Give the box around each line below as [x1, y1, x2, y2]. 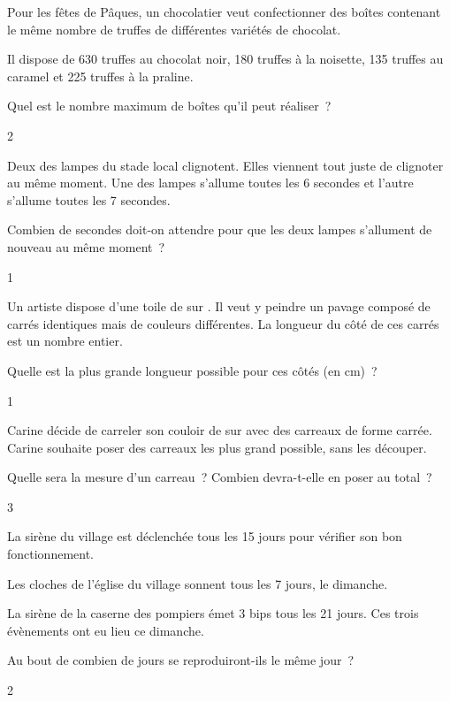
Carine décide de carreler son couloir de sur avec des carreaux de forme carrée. [7, 421, 432, 439]
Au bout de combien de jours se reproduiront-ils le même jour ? [7, 651, 355, 669]
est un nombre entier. [7, 332, 123, 350]
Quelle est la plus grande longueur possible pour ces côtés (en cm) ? [7, 361, 378, 379]
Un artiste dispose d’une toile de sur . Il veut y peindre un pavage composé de [7, 297, 431, 316]
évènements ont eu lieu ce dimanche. [7, 621, 204, 639]
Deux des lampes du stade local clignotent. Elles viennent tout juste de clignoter [7, 156, 444, 174]
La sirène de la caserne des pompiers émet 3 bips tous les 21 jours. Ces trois [7, 604, 419, 622]
